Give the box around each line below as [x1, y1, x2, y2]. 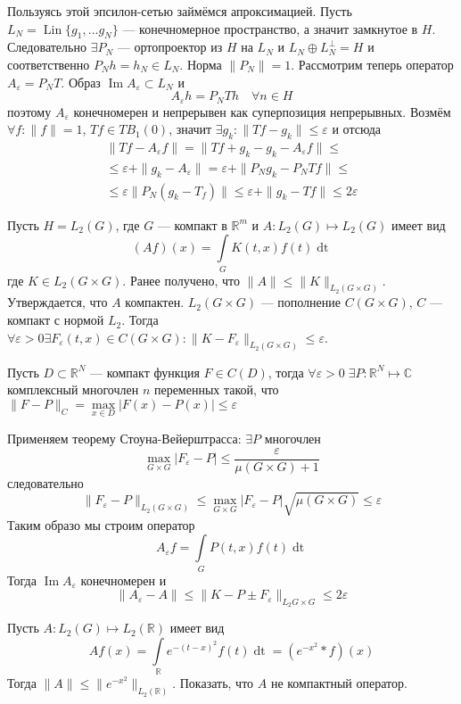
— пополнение [260, 293, 342, 311]
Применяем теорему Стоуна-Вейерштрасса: [7, 428, 242, 447]
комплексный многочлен [7, 380, 139, 399]
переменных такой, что [153, 380, 279, 399]
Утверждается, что [7, 293, 108, 311]
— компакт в [157, 215, 227, 234]
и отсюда [332, 120, 382, 138]
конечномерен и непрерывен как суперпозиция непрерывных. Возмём [73, 102, 451, 120]
